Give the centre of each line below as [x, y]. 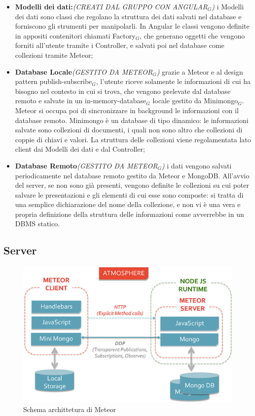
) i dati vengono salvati [197, 165]
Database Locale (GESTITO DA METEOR [84, 71]
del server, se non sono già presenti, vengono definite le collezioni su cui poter [132, 185]
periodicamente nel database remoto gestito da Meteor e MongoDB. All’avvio [132, 175]
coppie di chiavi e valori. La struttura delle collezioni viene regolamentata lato [133, 139]
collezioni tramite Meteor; [54, 55]
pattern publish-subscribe [54, 81]
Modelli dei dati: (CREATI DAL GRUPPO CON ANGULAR [111, 6]
